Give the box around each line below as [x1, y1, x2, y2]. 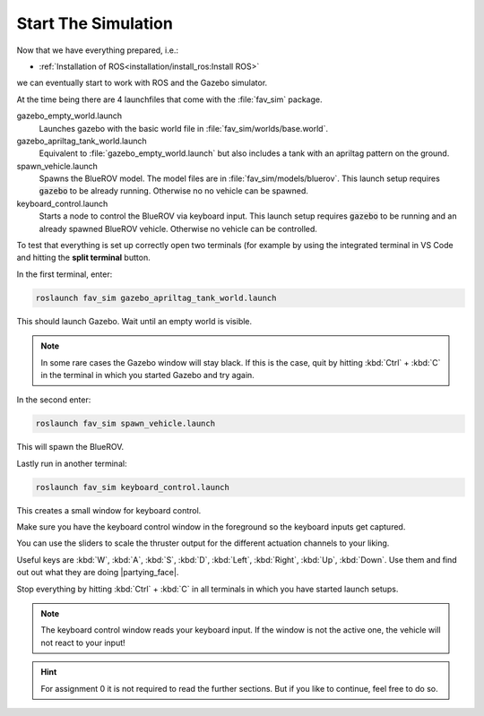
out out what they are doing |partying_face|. [16, 567, 179, 578]
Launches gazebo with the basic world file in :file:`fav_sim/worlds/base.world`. [39, 123, 329, 134]
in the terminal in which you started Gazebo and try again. [40, 369, 255, 380]
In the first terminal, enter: [16, 269, 113, 280]
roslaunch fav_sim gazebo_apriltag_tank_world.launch [35, 292, 277, 303]
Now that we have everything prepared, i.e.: [16, 45, 179, 56]
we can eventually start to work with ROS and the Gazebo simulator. [16, 77, 268, 89]
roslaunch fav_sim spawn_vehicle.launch [35, 418, 215, 429]
